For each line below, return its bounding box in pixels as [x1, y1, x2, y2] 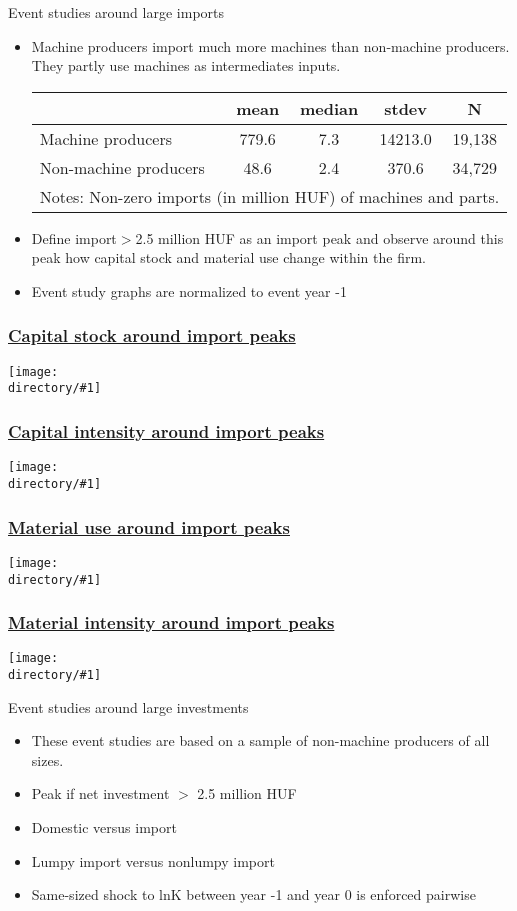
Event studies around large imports [8, 2, 225, 22]
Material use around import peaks [8, 514, 290, 539]
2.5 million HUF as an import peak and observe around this [135, 227, 504, 248]
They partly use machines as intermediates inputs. [31, 55, 341, 76]
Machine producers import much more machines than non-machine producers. [31, 35, 510, 56]
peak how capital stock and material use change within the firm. [31, 247, 426, 268]
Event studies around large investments [8, 696, 249, 717]
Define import [31, 227, 117, 248]
